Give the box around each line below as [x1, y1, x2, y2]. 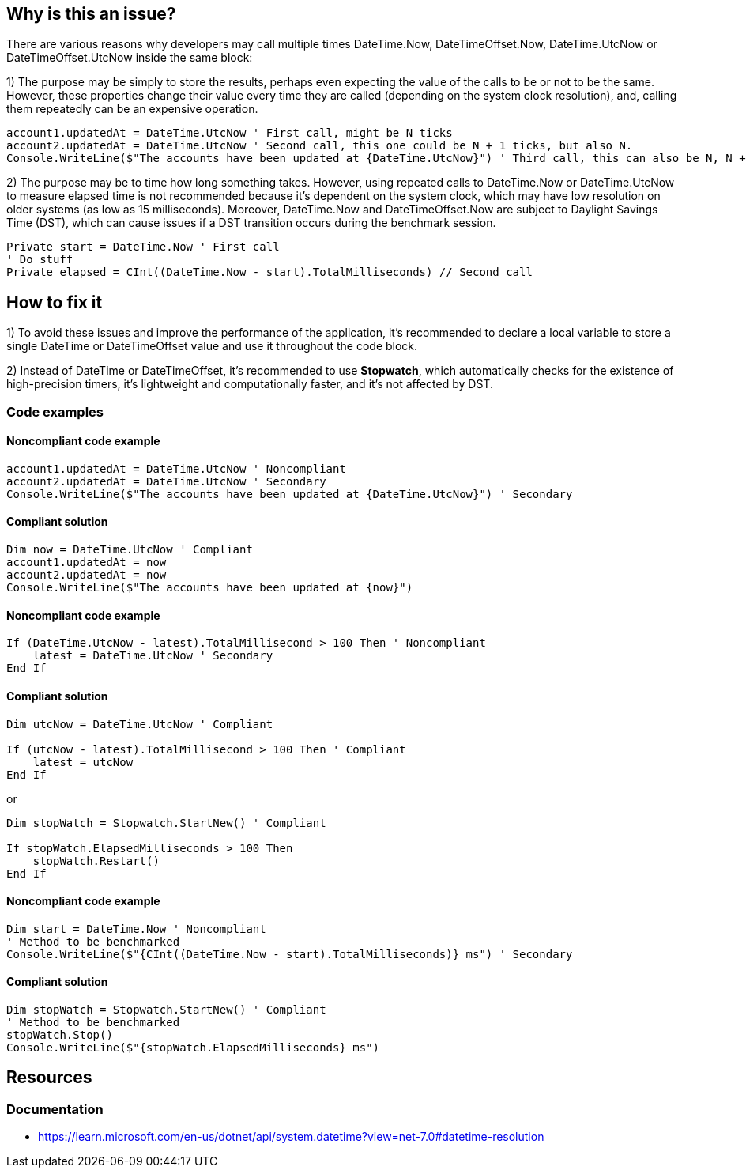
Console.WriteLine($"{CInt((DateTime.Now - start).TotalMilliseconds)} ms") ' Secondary [6, 947, 573, 961]
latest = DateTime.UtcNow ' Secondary [32, 649, 273, 662]
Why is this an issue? [6, 4, 176, 24]
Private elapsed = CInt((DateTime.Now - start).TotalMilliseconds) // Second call [6, 266, 533, 279]
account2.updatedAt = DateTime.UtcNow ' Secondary [6, 474, 326, 488]
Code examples [6, 403, 104, 420]
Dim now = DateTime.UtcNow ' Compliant [6, 543, 253, 557]
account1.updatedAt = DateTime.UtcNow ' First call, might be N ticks [6, 126, 453, 140]
